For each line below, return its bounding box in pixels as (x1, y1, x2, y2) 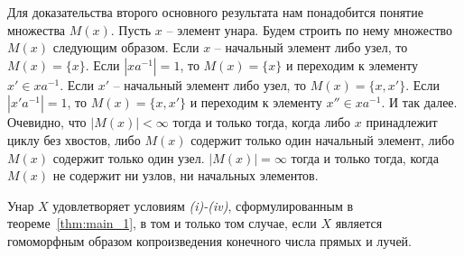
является (335, 214, 383, 233)
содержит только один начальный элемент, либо (190, 130, 455, 149)
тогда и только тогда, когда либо (172, 113, 351, 132)
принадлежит (366, 113, 438, 132)
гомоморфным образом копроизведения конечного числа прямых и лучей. (7, 231, 412, 250)
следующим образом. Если (52, 38, 200, 57)
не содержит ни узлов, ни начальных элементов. (52, 166, 319, 185)
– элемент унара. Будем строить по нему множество (166, 20, 453, 39)
